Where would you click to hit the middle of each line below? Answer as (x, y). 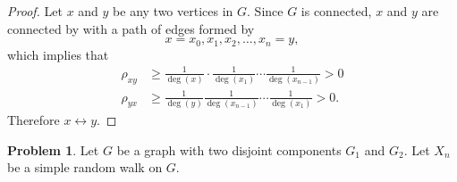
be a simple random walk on (85, 167)
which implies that (58, 54)
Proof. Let (35, 11)
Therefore (34, 119)
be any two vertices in (173, 11)
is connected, (336, 11)
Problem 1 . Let (53, 149)
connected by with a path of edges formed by (131, 28)
